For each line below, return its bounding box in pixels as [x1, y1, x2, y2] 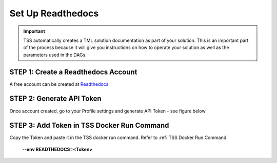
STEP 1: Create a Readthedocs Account [9, 67, 137, 76]
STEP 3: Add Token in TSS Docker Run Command [9, 121, 169, 130]
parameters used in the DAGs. [23, 52, 87, 58]
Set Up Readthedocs [9, 8, 99, 19]
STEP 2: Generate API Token [9, 95, 102, 103]
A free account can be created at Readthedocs [9, 81, 109, 87]
